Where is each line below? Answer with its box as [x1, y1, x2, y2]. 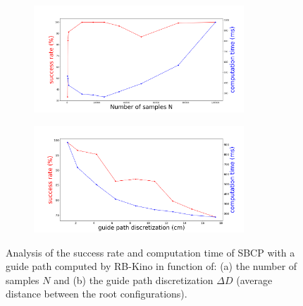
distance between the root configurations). [6, 286, 187, 301]
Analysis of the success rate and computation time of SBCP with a [6, 245, 295, 259]
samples [6, 272, 39, 287]
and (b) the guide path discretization [54, 272, 214, 287]
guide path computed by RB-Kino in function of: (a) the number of [6, 259, 297, 273]
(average [236, 272, 273, 287]
